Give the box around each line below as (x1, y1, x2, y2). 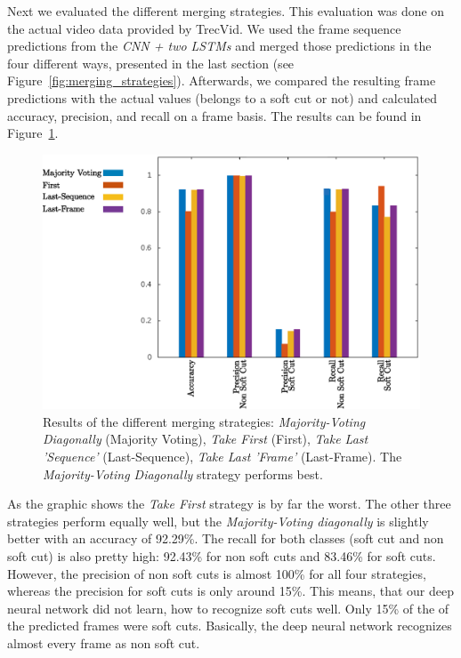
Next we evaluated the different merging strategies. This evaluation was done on (7, 2, 445, 20)
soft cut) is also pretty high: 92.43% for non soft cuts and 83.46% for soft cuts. (7, 547, 436, 566)
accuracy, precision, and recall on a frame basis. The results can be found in (7, 106, 422, 124)
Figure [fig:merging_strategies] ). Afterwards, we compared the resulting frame (7, 71, 436, 90)
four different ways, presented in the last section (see (7, 53, 295, 72)
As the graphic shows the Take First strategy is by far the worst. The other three (7, 494, 451, 513)
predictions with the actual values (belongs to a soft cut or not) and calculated (7, 88, 437, 107)
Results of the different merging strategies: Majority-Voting (43, 412, 366, 430)
